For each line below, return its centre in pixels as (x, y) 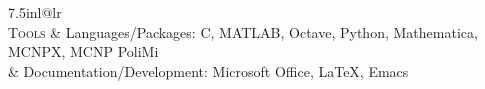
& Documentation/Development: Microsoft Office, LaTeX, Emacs (208, 70)
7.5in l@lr (35, 12)
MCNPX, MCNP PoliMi (83, 51)
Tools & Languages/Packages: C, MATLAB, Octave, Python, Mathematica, (243, 31)
